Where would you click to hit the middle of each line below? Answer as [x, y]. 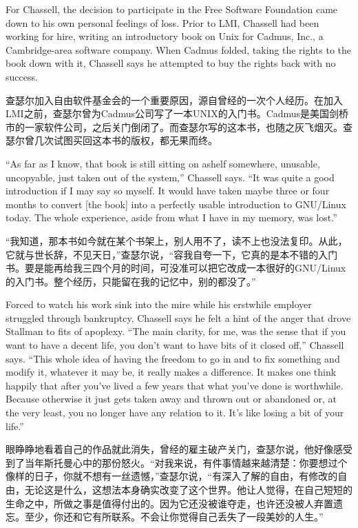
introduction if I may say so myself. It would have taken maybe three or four [168, 191]
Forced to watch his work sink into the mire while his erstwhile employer [159, 304]
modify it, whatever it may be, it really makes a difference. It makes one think [171, 372]
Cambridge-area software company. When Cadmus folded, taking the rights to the [179, 49]
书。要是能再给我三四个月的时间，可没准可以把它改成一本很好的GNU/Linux [176, 268]
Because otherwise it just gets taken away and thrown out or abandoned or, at [171, 399]
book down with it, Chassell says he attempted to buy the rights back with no [171, 63]
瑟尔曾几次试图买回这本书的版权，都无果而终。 [112, 140]
